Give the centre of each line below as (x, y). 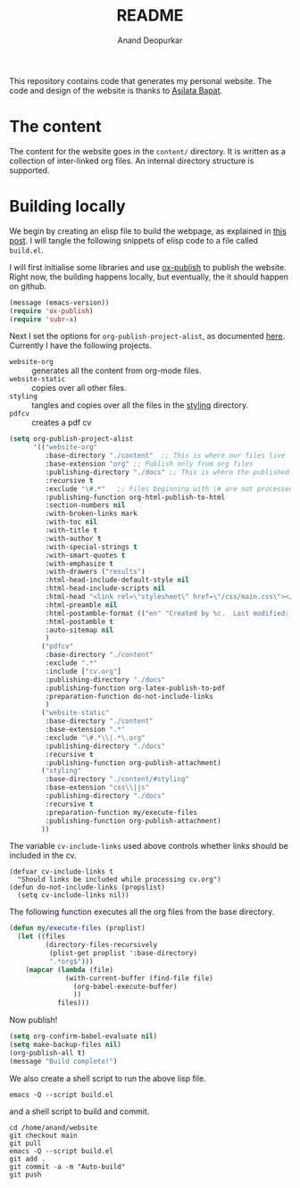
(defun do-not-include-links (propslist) (87, 888)
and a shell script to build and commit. (79, 1111)
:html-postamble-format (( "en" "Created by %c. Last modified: (167, 613)
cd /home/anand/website (54, 1127)
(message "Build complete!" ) (63, 1061)
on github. (28, 286)
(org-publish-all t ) (48, 1053)
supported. (29, 170)
